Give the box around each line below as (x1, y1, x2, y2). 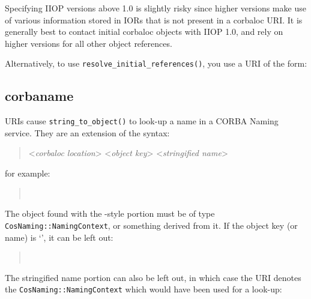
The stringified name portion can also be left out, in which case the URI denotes (5, 271, 301, 283)
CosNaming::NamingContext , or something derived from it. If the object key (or (5, 219, 298, 231)
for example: (5, 167, 50, 180)
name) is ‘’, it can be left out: (5, 231, 113, 243)
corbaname (5, 86, 74, 105)
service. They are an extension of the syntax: (5, 126, 170, 139)
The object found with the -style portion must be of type (5, 207, 215, 220)
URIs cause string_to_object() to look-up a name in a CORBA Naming (5, 115, 279, 127)
